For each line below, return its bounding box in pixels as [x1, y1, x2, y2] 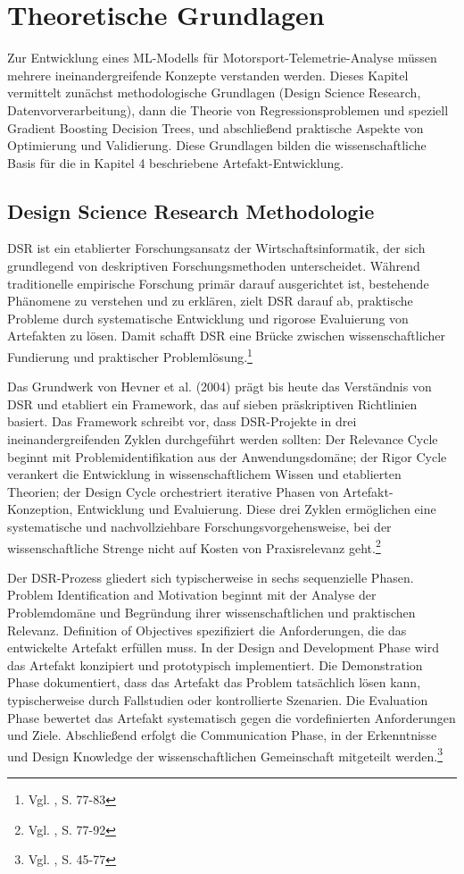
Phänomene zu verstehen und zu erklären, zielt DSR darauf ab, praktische [7, 291, 413, 310]
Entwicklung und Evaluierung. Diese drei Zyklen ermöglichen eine [77, 500, 436, 518]
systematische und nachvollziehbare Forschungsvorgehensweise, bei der [7, 517, 392, 536]
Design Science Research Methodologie [7, 197, 375, 224]
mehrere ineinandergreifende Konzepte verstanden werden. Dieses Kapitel [7, 65, 409, 84]
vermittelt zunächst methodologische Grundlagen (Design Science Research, [7, 83, 421, 102]
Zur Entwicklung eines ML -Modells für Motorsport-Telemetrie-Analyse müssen [7, 48, 437, 67]
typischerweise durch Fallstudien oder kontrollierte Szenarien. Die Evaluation [7, 691, 428, 710]
